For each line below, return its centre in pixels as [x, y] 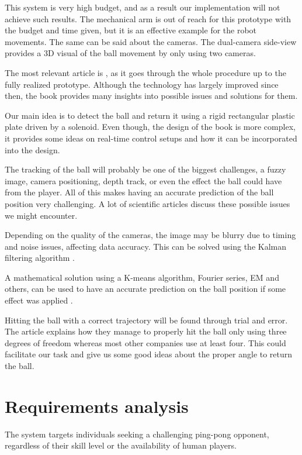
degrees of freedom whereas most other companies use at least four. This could [145, 342]
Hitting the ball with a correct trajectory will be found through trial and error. [146, 320]
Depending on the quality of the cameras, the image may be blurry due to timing [150, 235]
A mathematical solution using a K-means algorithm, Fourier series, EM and [142, 277]
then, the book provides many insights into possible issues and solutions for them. [151, 96]
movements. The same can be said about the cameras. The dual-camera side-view [151, 41]
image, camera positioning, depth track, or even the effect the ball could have [143, 180]
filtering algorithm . [40, 258]
